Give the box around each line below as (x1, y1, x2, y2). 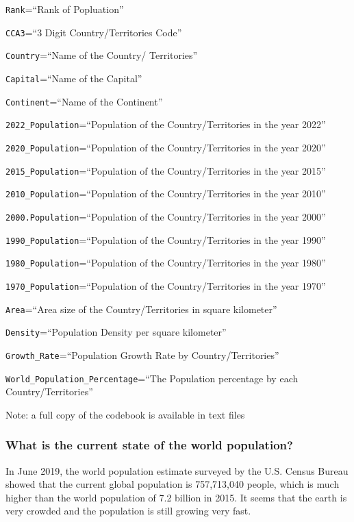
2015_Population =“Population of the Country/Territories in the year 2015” (5, 163, 326, 177)
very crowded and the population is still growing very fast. (5, 504, 251, 518)
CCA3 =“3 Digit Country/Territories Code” (5, 25, 182, 39)
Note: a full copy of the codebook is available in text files (5, 407, 245, 421)
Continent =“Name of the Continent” (5, 94, 163, 108)
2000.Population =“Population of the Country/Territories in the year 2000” (5, 209, 326, 223)
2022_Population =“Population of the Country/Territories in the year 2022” (5, 117, 326, 132)
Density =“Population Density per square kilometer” (5, 325, 227, 339)
